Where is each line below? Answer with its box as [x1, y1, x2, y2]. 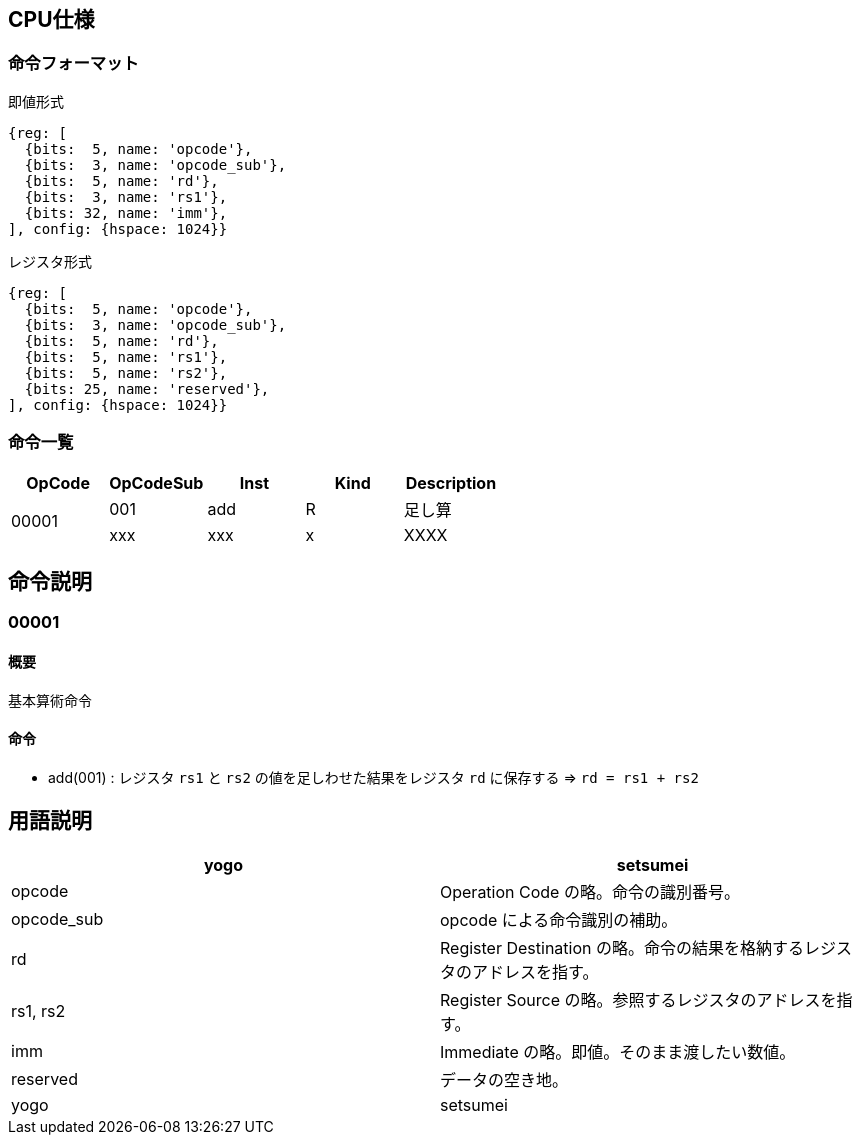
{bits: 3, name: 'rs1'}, [24, 188, 228, 205]
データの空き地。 [440, 1069, 569, 1090]
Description [405, 472, 497, 493]
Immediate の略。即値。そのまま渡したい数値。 [440, 1041, 796, 1062]
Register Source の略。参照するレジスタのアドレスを [440, 989, 837, 1010]
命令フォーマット [8, 53, 139, 74]
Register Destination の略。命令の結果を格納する [440, 937, 804, 958]
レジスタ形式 [8, 252, 92, 270]
